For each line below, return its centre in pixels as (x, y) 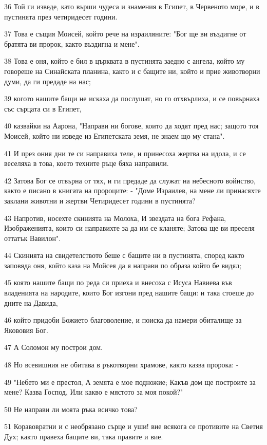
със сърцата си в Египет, (43, 108)
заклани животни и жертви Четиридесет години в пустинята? (100, 200)
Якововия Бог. (26, 330)
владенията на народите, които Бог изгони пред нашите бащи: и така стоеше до (129, 293)
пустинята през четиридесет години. (61, 16)
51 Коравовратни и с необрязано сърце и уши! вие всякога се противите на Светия (133, 426)
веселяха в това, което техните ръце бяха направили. (87, 163)
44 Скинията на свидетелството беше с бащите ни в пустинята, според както (124, 255)
